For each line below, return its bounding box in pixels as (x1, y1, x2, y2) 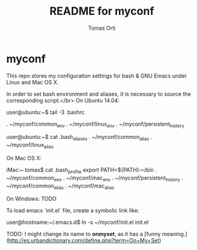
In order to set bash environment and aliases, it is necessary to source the (6, 90, 191, 98)
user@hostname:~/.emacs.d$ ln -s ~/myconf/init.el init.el (6, 218, 149, 226)
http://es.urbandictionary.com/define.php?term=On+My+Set (8, 237, 159, 244)
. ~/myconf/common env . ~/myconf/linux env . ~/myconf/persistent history (6, 120, 185, 129)
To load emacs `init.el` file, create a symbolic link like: (6, 207, 139, 214)
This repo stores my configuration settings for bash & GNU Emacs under (6, 72, 187, 79)
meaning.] (161, 231, 188, 238)
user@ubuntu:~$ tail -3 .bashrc (6, 108, 85, 116)
